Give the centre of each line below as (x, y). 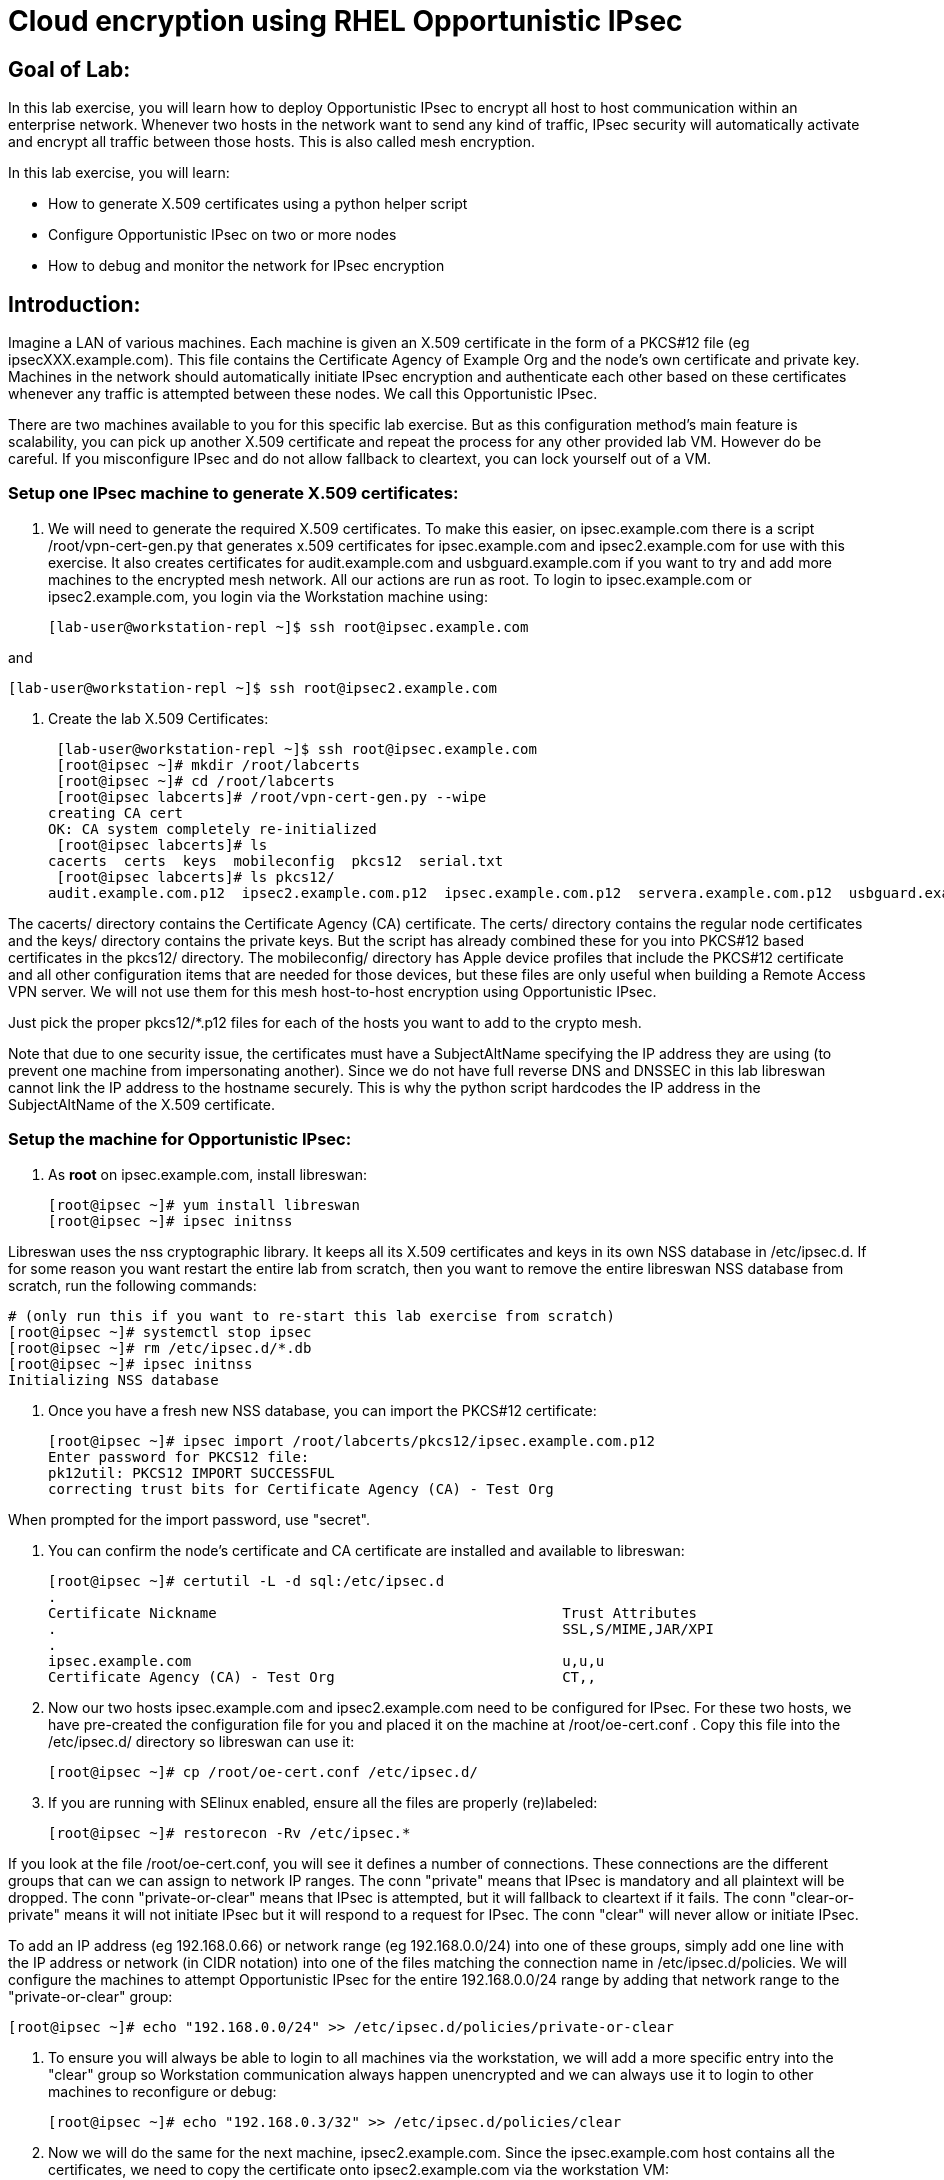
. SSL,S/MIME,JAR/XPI (381, 1628)
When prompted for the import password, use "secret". (189, 1519)
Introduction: (74, 304)
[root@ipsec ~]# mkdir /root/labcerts (208, 764)
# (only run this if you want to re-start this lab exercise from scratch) (311, 1315)
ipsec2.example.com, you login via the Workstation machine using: (268, 596)
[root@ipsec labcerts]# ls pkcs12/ (195, 876)
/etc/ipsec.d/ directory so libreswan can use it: (201, 1741)
